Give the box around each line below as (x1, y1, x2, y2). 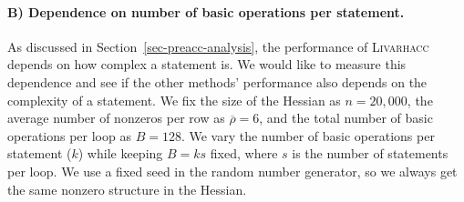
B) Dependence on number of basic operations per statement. (7, 2, 405, 21)
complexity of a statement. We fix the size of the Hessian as (7, 90, 341, 109)
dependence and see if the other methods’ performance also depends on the (7, 72, 428, 91)
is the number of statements (292, 144, 449, 163)
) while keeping (77, 144, 163, 163)
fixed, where (210, 144, 278, 163)
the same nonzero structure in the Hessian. (7, 179, 247, 198)
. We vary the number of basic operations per (180, 126, 435, 145)
